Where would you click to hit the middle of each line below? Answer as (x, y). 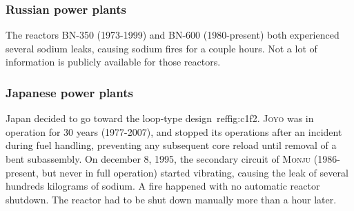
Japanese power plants (69, 92)
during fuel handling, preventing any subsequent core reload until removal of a (171, 145)
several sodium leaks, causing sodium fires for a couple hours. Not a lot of (161, 48)
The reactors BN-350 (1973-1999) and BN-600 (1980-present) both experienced (173, 35)
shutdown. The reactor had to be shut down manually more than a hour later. (171, 199)
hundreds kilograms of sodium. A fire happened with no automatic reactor (163, 186)
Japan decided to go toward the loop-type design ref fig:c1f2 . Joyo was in (160, 118)
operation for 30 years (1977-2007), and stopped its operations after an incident (174, 131)
